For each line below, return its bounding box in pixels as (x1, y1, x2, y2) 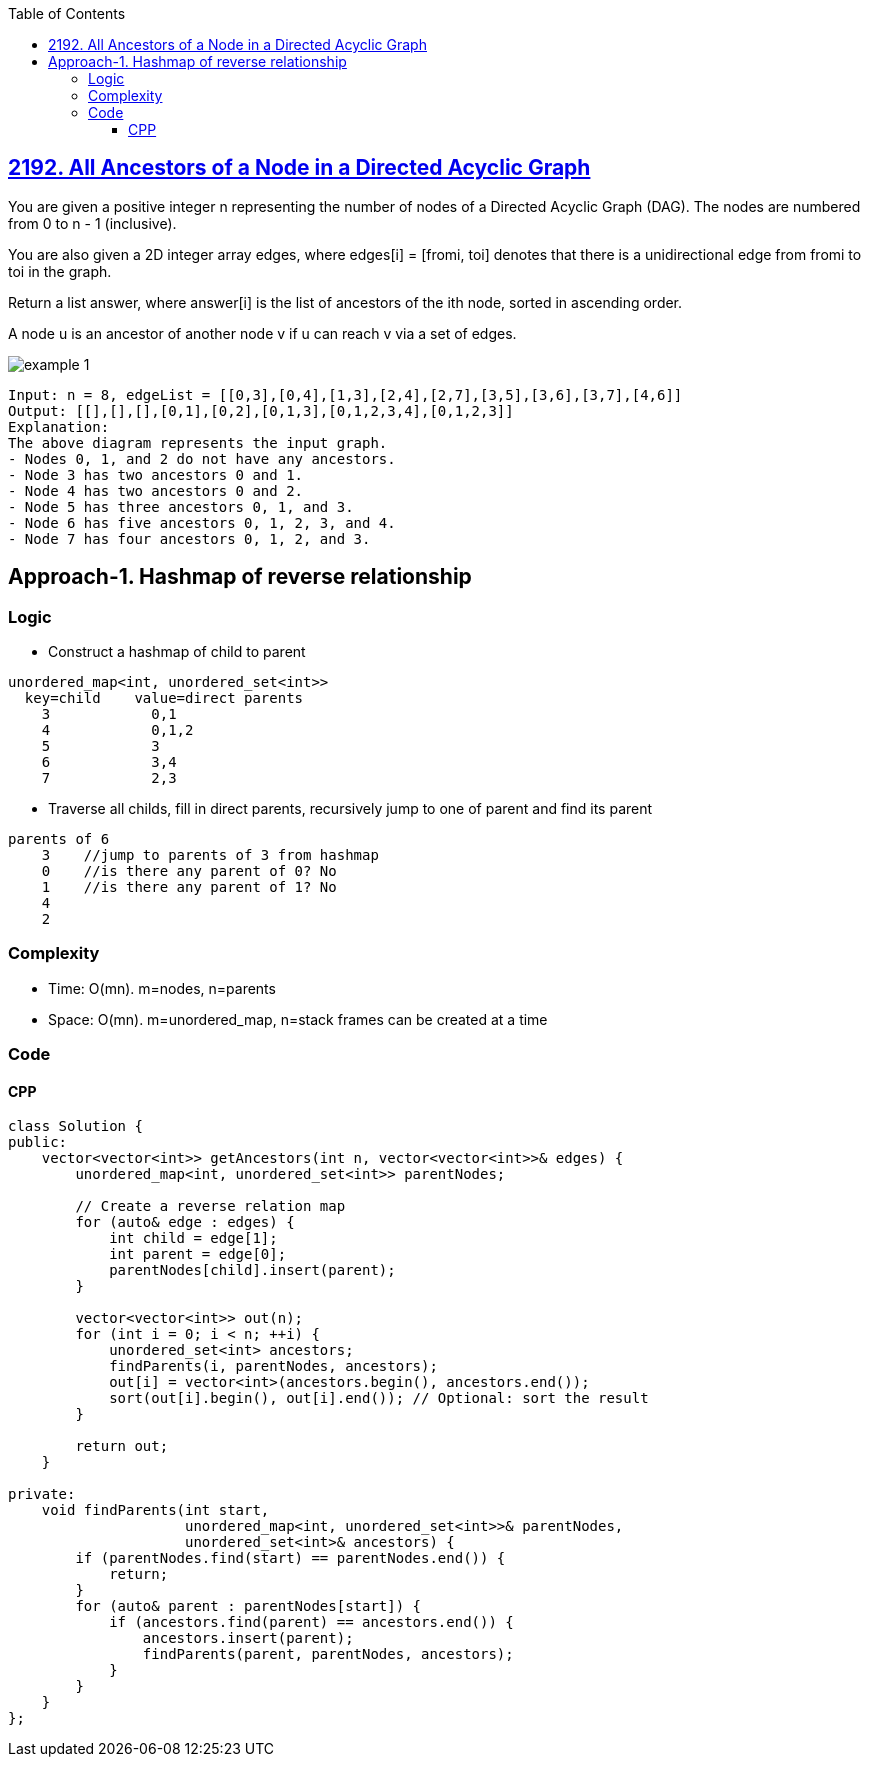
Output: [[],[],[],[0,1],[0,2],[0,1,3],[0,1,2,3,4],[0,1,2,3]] (8, 402, 514, 419)
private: (8, 1486, 76, 1503)
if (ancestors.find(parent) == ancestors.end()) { (109, 1614, 514, 1631)
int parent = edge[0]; (109, 1246, 287, 1263)
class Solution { (8, 1118, 143, 1135)
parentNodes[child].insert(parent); (109, 1262, 396, 1279)
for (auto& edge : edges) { (75, 1214, 295, 1231)
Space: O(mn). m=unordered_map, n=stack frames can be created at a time (48, 1010, 548, 1028)
